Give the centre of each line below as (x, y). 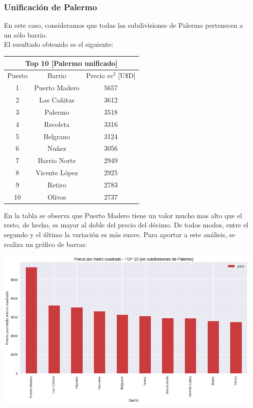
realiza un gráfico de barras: (45, 244)
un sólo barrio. (26, 34)
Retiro (57, 184)
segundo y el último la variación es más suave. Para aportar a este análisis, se (119, 235)
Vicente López (57, 173)
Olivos (57, 196)
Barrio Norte (57, 160)
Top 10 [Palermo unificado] (72, 63)
